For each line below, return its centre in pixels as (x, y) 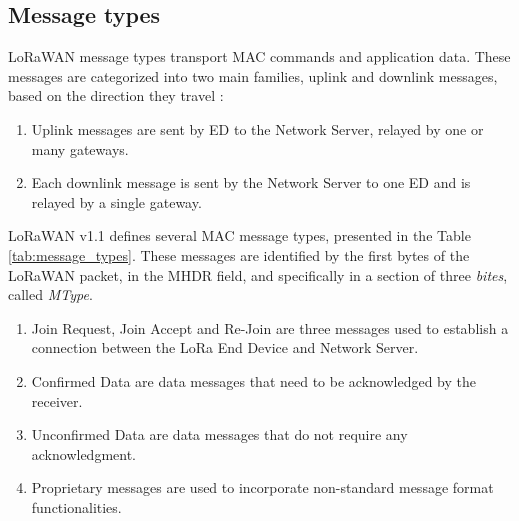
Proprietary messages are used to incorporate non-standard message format (262, 487)
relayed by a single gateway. (116, 201)
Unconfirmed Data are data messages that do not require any (219, 434)
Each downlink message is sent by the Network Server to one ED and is (251, 182)
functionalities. (76, 506)
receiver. (57, 400)
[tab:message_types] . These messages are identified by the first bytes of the (239, 254)
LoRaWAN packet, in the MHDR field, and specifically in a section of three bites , (258, 274)
